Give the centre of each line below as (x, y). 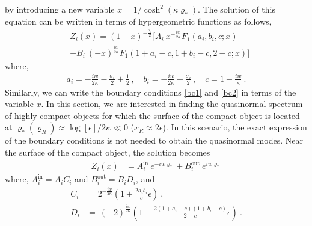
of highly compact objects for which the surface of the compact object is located (152, 115)
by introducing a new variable (60, 9)
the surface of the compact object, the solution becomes (108, 152)
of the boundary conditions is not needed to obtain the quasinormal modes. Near (154, 140)
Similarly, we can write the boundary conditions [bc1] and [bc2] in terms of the (151, 92)
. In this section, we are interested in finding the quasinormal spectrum (172, 104)
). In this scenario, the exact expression (235, 127)
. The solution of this (237, 9)
